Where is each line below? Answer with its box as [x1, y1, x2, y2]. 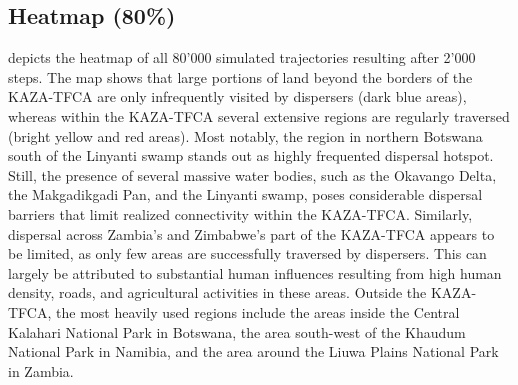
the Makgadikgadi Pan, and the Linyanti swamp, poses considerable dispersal [8, 184, 483, 205]
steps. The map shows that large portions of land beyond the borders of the [8, 66, 473, 87]
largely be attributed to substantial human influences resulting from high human [8, 262, 502, 283]
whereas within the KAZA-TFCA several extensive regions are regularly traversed [8, 105, 510, 126]
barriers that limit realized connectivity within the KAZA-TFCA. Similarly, [8, 203, 473, 224]
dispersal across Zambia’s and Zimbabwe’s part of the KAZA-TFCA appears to [8, 223, 495, 244]
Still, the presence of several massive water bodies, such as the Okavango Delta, [8, 164, 497, 185]
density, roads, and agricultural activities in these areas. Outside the [8, 282, 427, 303]
